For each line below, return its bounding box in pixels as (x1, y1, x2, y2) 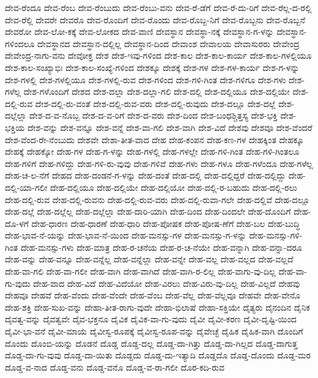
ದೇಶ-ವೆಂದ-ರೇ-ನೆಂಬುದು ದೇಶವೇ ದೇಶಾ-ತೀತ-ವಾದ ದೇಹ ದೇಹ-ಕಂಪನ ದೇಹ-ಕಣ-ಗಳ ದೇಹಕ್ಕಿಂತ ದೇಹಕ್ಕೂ (5, 133, 304, 146)
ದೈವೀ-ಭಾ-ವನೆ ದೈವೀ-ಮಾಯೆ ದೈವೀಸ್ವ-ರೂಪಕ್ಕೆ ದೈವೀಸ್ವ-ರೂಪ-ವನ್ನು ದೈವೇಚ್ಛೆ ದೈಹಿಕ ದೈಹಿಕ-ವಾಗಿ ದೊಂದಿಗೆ (5, 325, 303, 338)
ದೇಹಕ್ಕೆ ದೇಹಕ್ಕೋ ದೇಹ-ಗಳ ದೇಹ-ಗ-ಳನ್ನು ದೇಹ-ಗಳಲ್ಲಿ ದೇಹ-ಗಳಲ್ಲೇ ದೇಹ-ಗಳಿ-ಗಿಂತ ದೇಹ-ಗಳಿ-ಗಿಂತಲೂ (5, 145, 300, 158)
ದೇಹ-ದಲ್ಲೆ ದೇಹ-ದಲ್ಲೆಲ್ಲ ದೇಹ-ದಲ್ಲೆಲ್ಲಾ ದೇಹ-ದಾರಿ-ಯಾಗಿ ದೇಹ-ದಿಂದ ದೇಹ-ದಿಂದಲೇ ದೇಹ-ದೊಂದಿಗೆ (5, 205, 291, 218)
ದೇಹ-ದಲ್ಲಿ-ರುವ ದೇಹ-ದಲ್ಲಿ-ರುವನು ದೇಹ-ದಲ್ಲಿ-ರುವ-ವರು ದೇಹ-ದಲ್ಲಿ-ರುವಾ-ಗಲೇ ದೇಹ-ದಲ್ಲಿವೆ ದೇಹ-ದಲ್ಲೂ (5, 193, 310, 206)
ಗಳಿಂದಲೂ (5, 37, 35, 50)
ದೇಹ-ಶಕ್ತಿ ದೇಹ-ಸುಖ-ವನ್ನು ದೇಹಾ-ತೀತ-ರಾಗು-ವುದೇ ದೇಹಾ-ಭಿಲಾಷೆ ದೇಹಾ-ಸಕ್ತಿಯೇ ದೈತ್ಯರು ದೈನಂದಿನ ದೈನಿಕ (5, 300, 310, 313)
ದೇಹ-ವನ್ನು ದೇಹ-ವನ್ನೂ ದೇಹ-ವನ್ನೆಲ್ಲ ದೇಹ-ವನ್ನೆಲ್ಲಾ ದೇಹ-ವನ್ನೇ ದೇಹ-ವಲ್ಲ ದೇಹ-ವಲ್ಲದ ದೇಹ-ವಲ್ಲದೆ (5, 253, 294, 265)
